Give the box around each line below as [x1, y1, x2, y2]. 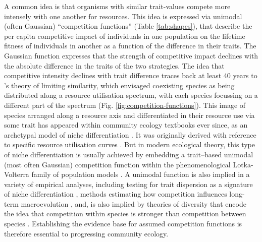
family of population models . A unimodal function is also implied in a [31, 169, 250, 179]
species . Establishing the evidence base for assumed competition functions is [4, 218, 242, 229]
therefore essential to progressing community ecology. [4, 228, 169, 238]
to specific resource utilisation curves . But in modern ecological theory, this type [4, 139, 255, 150]
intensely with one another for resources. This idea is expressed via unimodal [4, 11, 242, 21]
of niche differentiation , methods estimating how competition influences [4, 189, 227, 199]
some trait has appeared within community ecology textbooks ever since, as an [4, 119, 248, 130]
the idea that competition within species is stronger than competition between [4, 208, 246, 219]
